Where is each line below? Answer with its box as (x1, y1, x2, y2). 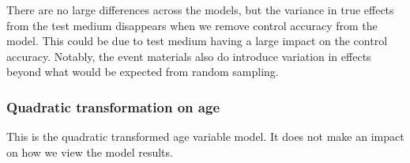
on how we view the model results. (6, 143, 173, 160)
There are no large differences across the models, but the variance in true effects (6, 2, 394, 17)
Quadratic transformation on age (6, 97, 220, 116)
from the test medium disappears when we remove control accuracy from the (6, 17, 378, 33)
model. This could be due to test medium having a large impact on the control (6, 32, 388, 49)
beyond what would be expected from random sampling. (6, 63, 279, 80)
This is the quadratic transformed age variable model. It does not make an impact (6, 128, 404, 145)
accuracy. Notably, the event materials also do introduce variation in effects (6, 47, 371, 64)
